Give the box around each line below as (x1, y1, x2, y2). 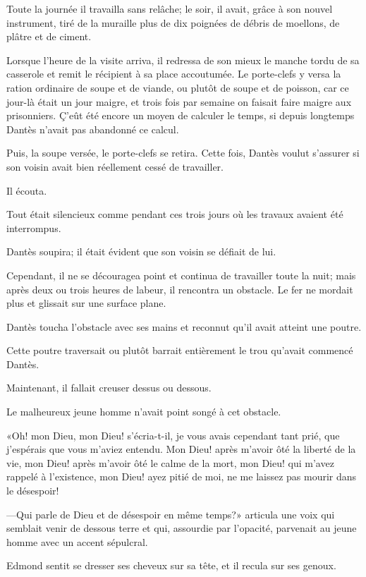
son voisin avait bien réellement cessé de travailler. (6, 159, 224, 174)
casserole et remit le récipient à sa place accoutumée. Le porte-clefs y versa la (6, 66, 341, 81)
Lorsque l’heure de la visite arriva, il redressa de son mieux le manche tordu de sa (6, 52, 360, 67)
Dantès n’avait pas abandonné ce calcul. (6, 121, 179, 136)
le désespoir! (6, 483, 59, 498)
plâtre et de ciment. (6, 29, 92, 44)
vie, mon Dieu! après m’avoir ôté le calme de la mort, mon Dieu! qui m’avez (6, 455, 334, 470)
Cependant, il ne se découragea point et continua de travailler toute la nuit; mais (6, 267, 356, 282)
